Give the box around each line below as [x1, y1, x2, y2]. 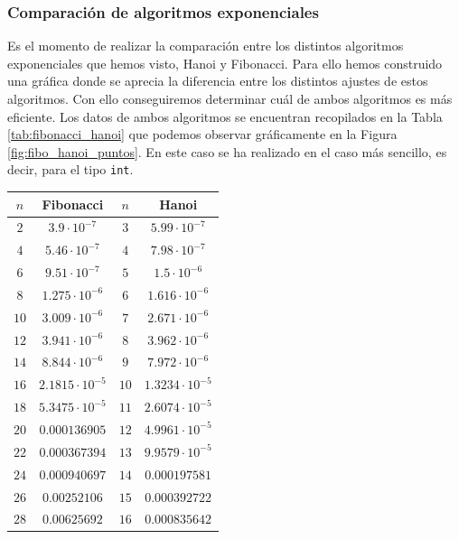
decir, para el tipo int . [7, 160, 134, 179]
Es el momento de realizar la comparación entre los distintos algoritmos [7, 36, 404, 55]
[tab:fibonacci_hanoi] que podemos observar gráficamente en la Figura [7, 125, 398, 144]
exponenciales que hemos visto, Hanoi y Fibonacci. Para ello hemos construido [7, 53, 443, 72]
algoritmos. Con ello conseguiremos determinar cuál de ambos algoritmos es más [7, 89, 453, 107]
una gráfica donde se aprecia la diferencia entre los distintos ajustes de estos [7, 71, 428, 90]
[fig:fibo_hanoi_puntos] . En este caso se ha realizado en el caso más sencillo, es [7, 142, 447, 161]
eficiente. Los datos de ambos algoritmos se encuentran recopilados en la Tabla [7, 107, 443, 125]
